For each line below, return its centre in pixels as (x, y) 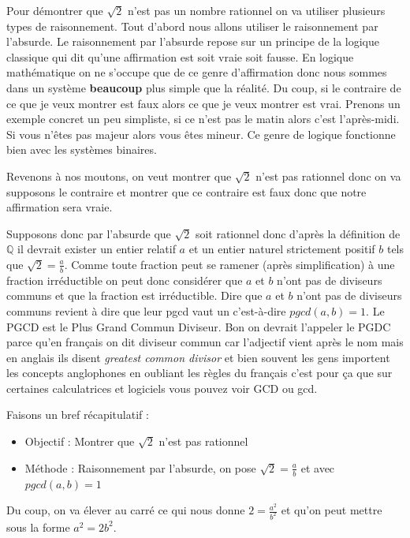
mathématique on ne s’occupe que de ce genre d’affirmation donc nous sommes (197, 72)
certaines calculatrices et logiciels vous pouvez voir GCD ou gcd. (162, 388)
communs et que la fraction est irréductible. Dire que (134, 295)
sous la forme (38, 527)
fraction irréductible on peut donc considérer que (125, 280)
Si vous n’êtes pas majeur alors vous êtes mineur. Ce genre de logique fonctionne (201, 134)
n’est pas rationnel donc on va (328, 176)
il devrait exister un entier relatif (97, 249)
